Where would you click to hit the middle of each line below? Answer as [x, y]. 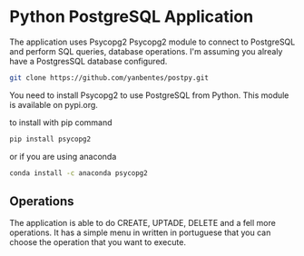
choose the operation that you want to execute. [98, 242]
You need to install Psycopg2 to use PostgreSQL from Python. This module [149, 95]
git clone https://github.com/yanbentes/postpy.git [109, 78]
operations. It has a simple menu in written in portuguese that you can [140, 232]
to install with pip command [61, 122]
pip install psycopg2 [50, 139]
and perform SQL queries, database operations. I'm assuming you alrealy [146, 51]
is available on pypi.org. [54, 104]
